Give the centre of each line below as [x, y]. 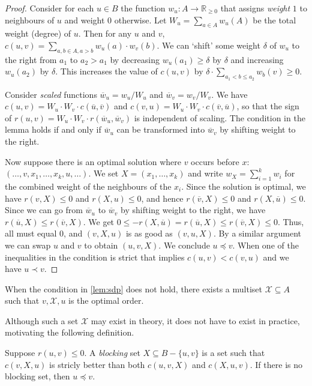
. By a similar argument [257, 233]
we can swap [28, 245]
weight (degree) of [38, 33]
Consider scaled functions [51, 94]
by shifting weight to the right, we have [193, 210]
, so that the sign [268, 106]
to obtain [101, 245]
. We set [103, 173]
